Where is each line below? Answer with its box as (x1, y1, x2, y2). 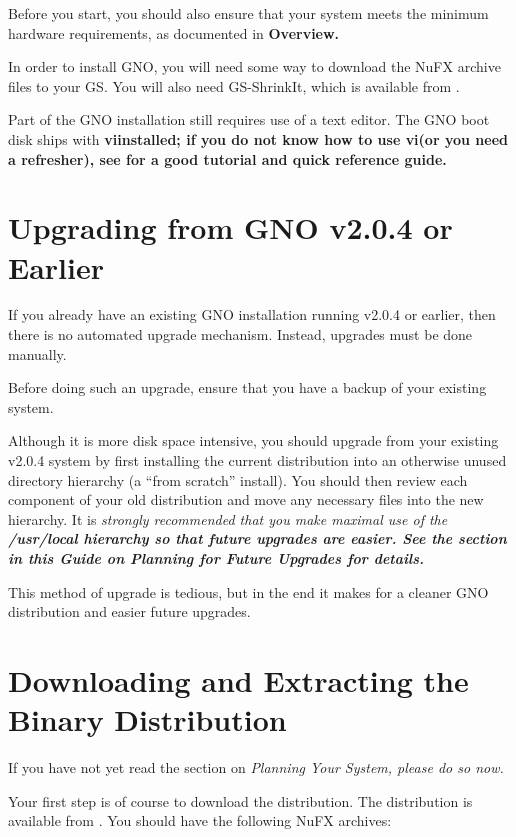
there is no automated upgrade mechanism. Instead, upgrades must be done (8, 324, 473, 345)
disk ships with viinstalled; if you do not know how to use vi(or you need (8, 128, 508, 149)
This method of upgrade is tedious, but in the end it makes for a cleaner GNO (8, 581, 489, 602)
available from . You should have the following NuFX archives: (8, 810, 392, 831)
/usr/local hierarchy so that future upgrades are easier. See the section (8, 528, 507, 549)
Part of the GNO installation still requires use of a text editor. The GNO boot (8, 109, 490, 130)
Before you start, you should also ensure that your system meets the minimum (8, 3, 489, 23)
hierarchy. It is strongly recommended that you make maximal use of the (8, 508, 448, 529)
